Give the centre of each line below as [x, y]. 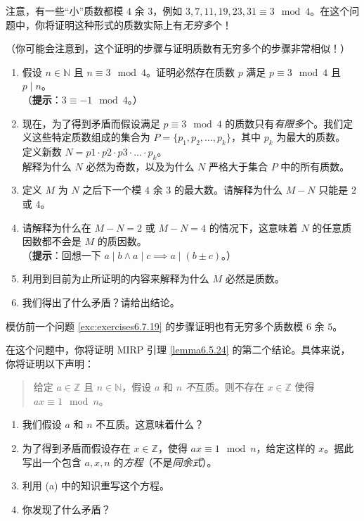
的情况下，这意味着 [253, 227]
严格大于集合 [238, 166]
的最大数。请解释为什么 [228, 190]
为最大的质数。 [311, 137]
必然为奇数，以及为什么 [140, 166]
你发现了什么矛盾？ [66, 509]
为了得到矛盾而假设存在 [76, 448]
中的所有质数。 [315, 166]
